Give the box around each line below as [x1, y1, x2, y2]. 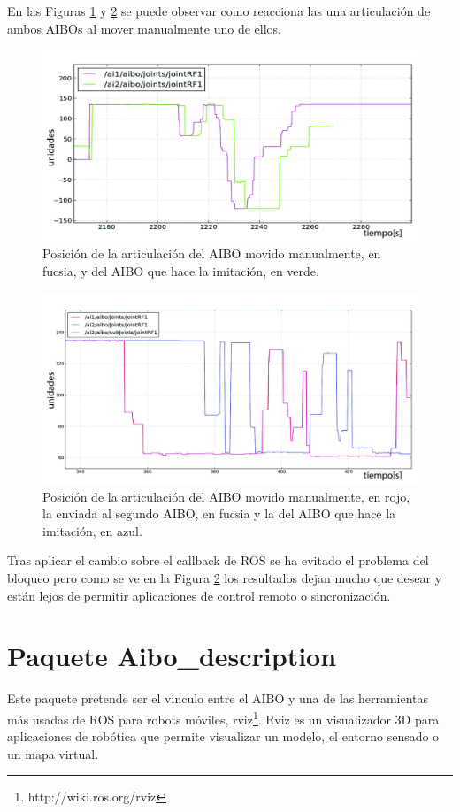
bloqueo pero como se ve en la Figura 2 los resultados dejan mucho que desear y [7, 569, 442, 587]
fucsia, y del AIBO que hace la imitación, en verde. [42, 261, 319, 280]
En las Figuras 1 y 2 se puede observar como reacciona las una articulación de [7, 2, 431, 19]
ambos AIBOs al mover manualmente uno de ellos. [7, 19, 281, 37]
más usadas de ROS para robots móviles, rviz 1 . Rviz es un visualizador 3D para [7, 707, 440, 728]
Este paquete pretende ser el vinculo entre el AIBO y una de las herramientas [7, 689, 429, 708]
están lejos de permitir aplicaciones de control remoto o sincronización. [7, 586, 391, 604]
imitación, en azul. [42, 521, 142, 540]
